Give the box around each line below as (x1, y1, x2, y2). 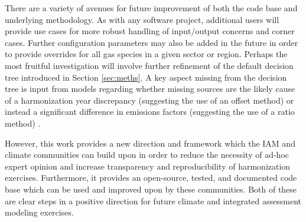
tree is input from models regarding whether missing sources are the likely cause (5, 82, 295, 95)
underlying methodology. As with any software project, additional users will (5, 13, 279, 25)
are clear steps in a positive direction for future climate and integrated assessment (5, 194, 302, 207)
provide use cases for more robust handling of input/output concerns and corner (5, 25, 295, 37)
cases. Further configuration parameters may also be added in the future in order (5, 36, 298, 48)
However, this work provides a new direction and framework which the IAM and (5, 137, 295, 149)
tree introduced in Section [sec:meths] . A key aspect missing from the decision (5, 71, 287, 83)
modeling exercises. (5, 206, 74, 218)
